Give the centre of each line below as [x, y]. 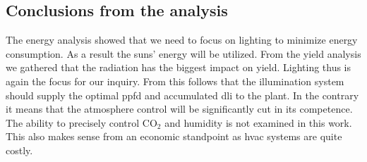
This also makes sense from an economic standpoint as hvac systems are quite [174, 136]
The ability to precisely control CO [82, 122]
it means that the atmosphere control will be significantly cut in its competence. [179, 109]
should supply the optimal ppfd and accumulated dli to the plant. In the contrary [182, 95]
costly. [19, 150]
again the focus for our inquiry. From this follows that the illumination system [175, 81]
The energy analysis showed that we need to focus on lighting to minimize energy [182, 40]
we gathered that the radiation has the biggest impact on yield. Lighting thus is [179, 67]
